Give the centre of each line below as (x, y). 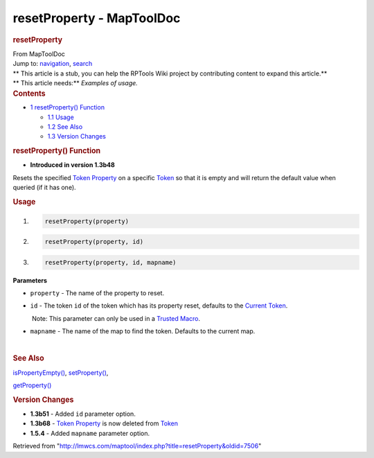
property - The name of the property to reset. (97, 293)
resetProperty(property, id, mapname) (110, 262)
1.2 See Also (65, 127)
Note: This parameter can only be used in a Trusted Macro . (116, 318)
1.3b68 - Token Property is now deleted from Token (104, 423)
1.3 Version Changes (77, 136)
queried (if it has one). (44, 188)
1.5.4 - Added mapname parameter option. (90, 433)
